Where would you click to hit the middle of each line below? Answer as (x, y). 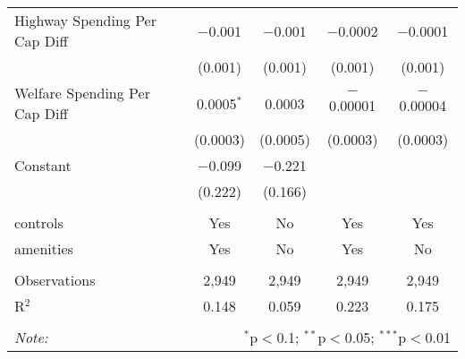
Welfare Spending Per (82, 93)
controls (39, 222)
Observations (55, 280)
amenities (44, 248)
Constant (43, 165)
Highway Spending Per (85, 20)
